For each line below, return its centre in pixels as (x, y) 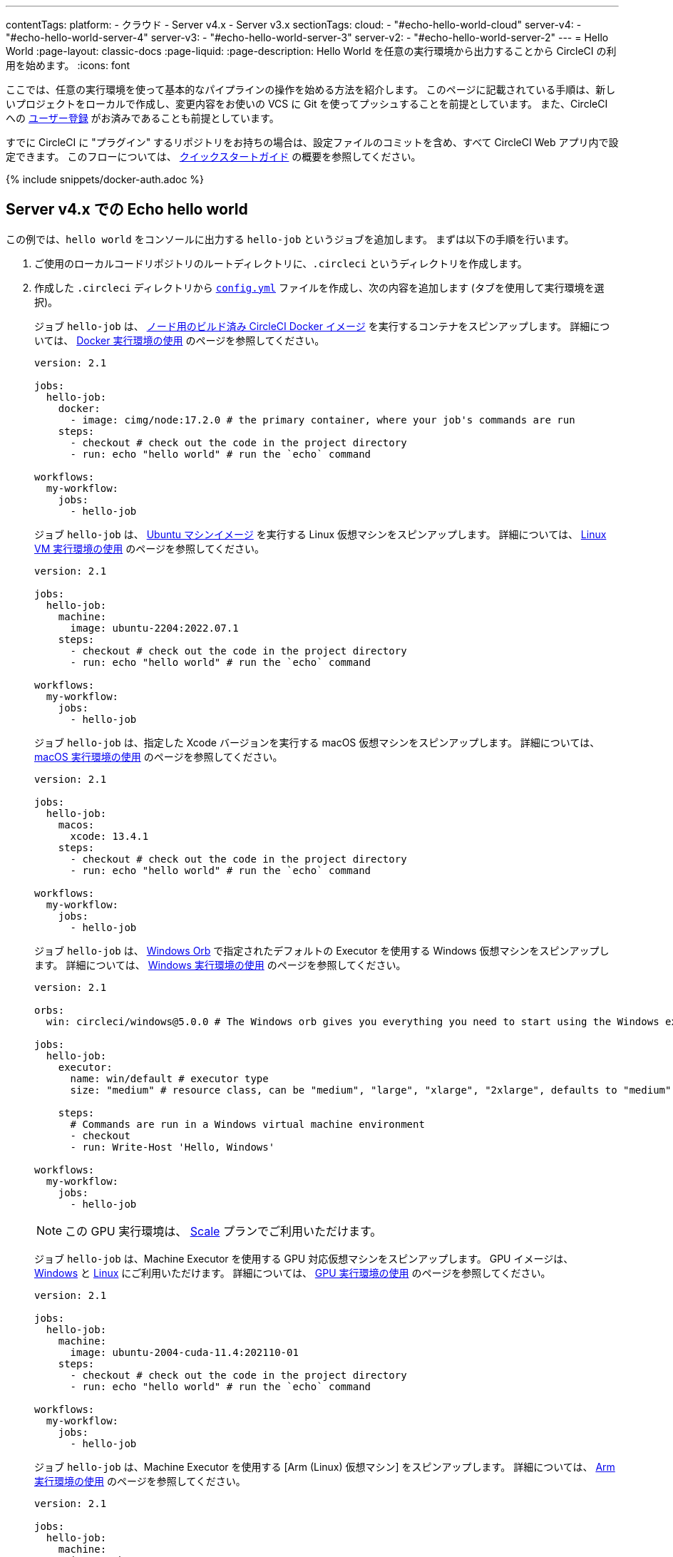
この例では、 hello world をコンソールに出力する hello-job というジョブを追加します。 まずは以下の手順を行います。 (290, 239)
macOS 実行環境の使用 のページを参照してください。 (159, 756)
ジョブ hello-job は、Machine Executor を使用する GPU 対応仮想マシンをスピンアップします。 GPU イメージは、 (304, 1258)
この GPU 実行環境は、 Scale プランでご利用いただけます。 (224, 1231)
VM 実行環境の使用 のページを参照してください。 (150, 548)
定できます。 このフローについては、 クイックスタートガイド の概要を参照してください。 (214, 156)
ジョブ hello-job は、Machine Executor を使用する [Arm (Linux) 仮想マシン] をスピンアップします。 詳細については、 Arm (325, 1466)
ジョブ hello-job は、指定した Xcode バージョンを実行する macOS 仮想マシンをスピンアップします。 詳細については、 (317, 742)
